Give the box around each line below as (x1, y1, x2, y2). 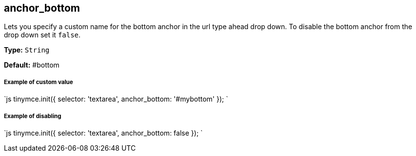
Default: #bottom (4, 61, 59, 69)
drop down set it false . (4, 31, 81, 39)
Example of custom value (4, 78, 73, 86)
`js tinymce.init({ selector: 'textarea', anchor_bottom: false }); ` (4, 128, 203, 137)
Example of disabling (4, 112, 61, 120)
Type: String (4, 46, 50, 54)
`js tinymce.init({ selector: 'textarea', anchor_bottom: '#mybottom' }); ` (4, 95, 228, 104)
